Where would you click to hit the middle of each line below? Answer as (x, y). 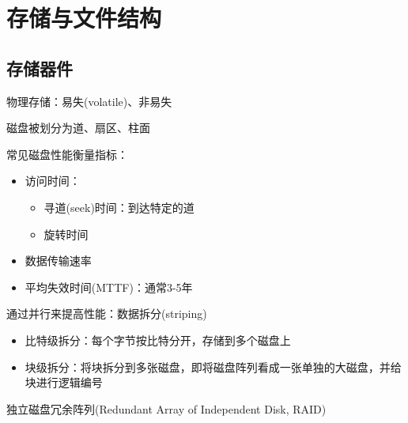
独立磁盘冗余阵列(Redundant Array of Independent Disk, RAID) (166, 408)
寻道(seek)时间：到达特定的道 (119, 207)
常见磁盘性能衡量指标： (67, 154)
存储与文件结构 (84, 18)
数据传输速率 (58, 261)
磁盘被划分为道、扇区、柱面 (78, 128)
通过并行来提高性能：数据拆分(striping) (107, 313)
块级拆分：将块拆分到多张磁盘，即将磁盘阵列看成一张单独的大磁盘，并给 (213, 366)
